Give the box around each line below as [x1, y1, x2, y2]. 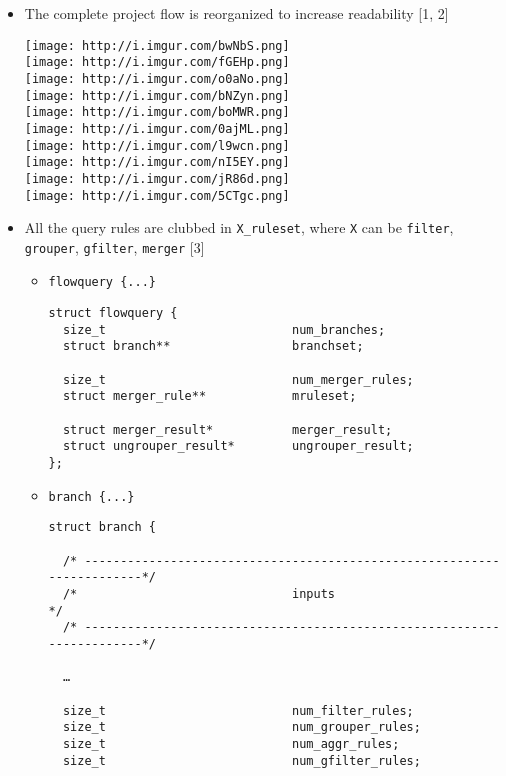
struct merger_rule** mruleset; [62, 389, 357, 404]
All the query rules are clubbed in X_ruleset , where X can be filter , [24, 217, 454, 238]
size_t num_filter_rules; [62, 703, 414, 718]
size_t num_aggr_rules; [62, 736, 400, 751]
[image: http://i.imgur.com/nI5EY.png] [24, 155, 290, 170]
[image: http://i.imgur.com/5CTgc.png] [24, 188, 290, 203]
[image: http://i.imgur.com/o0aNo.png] [24, 71, 290, 86]
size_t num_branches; [62, 322, 386, 337]
